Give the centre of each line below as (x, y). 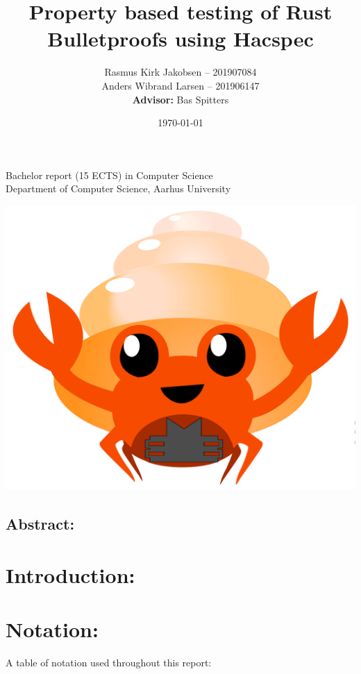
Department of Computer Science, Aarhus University (118, 188)
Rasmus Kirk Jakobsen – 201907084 (180, 72)
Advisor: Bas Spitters (180, 99)
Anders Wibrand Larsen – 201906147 (180, 85)
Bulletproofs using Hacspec (180, 39)
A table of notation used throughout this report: (109, 663)
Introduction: (70, 574)
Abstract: (40, 524)
